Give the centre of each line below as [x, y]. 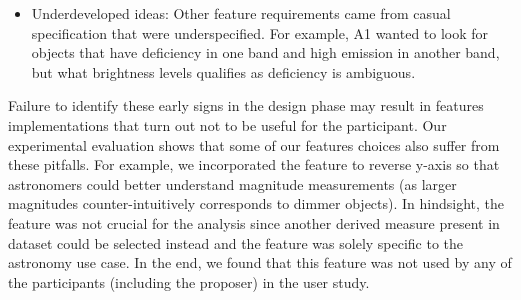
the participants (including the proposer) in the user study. [189, 281]
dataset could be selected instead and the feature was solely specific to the [236, 242]
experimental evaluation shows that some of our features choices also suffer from [254, 144]
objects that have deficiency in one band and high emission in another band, [265, 52]
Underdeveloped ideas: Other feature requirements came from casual [241, 13]
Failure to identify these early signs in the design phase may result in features [246, 105]
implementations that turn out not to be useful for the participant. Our [227, 124]
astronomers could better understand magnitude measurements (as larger [232, 183]
